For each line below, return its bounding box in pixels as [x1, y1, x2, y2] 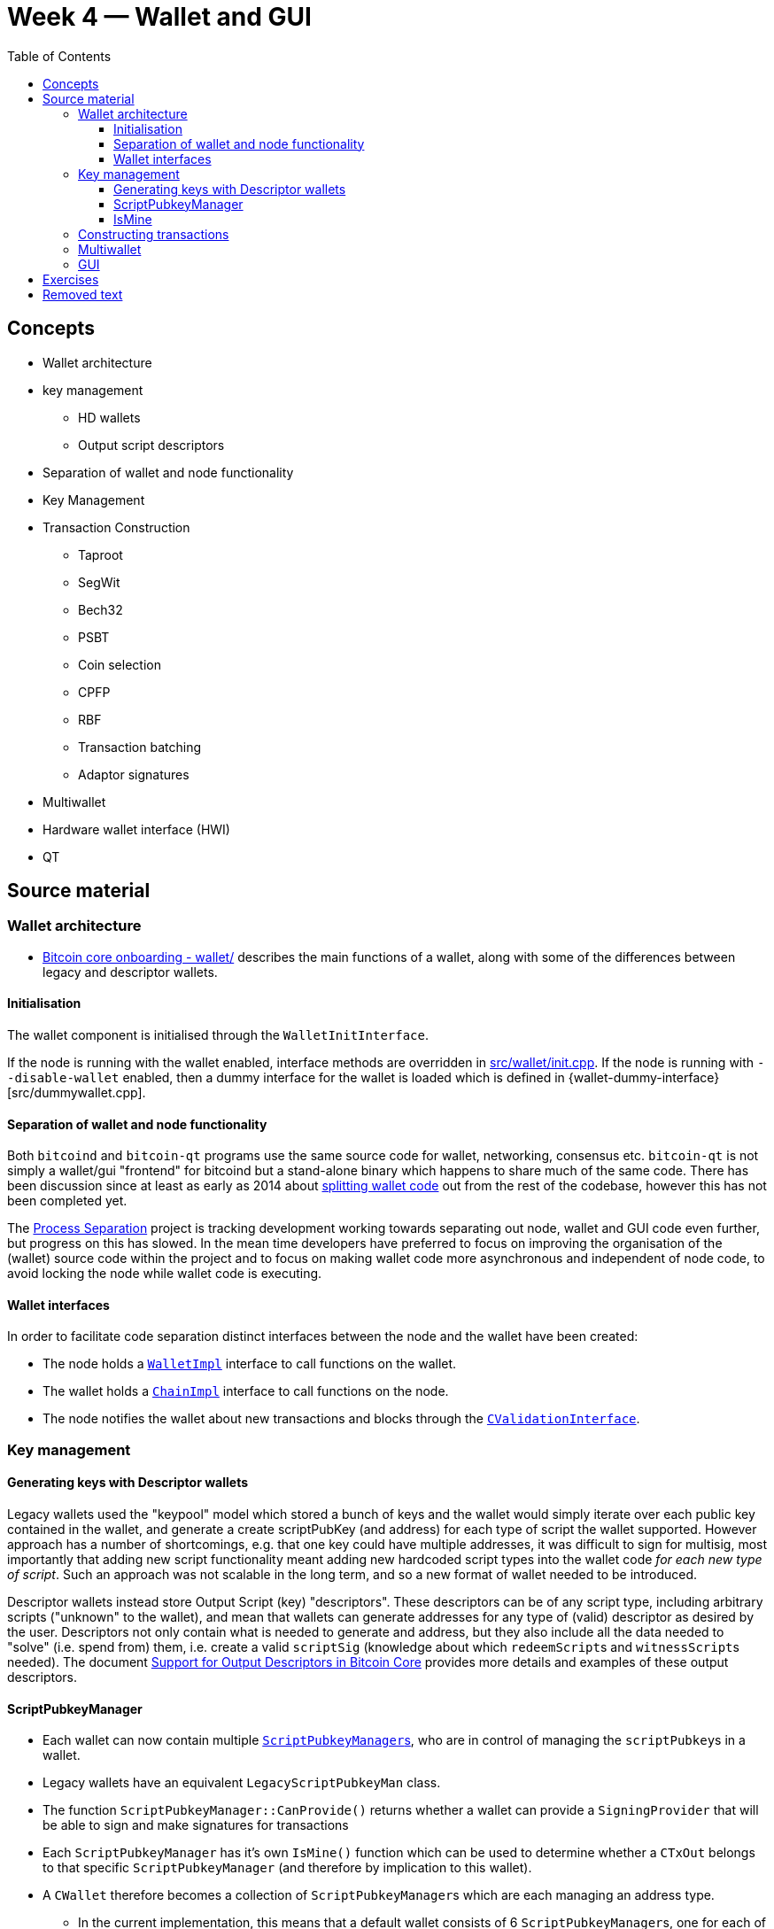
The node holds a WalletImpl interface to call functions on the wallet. [43, 1356, 457, 1372]
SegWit [78, 574, 120, 590]
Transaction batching [78, 739, 202, 755]
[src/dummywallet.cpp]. [7, 1085, 146, 1101]
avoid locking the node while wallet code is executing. [7, 1266, 322, 1282]
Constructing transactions [78, 226, 229, 242]
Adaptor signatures [78, 766, 190, 782]
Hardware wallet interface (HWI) [43, 821, 230, 837]
